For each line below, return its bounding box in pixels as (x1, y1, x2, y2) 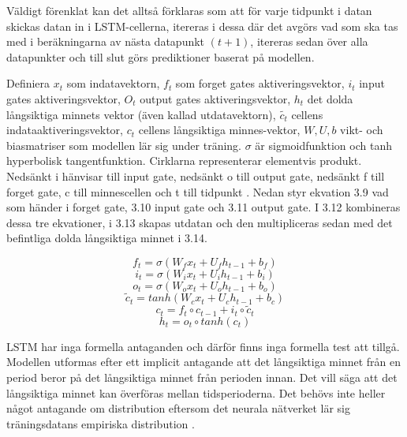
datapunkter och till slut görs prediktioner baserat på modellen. (6, 48, 315, 65)
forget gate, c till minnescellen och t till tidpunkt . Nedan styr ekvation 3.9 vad (6, 183, 389, 200)
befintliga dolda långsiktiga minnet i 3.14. (6, 230, 207, 246)
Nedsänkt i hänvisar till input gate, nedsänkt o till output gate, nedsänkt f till (6, 167, 385, 184)
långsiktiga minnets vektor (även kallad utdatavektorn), (6, 106, 276, 122)
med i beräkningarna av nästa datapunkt (6, 33, 205, 50)
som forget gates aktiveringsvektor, (175, 75, 345, 92)
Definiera (6, 75, 50, 92)
